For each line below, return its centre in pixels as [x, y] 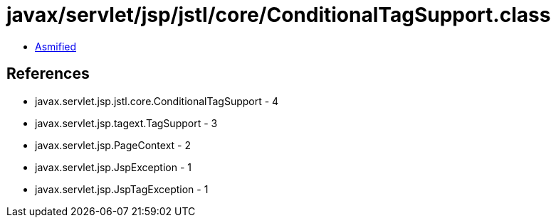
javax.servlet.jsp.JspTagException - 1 [122, 189]
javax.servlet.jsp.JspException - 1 [113, 167]
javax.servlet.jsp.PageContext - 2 [113, 145]
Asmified [56, 46]
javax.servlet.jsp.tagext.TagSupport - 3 [126, 123]
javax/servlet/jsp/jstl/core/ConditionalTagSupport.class [279, 15]
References [48, 74]
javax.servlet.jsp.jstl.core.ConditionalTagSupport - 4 [157, 101]
